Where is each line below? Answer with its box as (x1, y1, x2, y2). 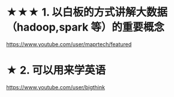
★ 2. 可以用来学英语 (6, 63, 106, 77)
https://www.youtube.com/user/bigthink (6, 83, 105, 90)
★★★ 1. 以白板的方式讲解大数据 (6, 5, 168, 19)
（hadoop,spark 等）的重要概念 (6, 20, 165, 34)
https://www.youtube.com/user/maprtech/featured (6, 40, 132, 48)
